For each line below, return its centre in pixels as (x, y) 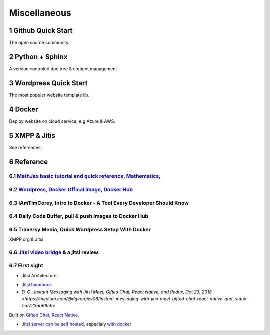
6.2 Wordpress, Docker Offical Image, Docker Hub (71, 190)
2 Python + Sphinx (38, 57)
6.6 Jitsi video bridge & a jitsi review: (55, 252)
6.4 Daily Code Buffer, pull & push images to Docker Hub (79, 216)
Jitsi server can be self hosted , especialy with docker (77, 324)
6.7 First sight (26, 266)
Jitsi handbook (37, 285)
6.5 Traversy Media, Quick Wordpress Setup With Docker (80, 229)
